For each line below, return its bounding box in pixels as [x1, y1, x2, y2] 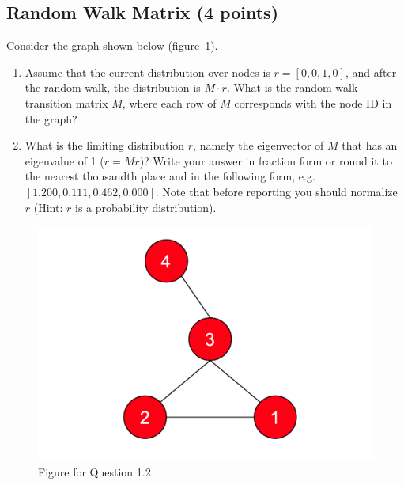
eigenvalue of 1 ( [25, 152, 104, 169]
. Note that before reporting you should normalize [155, 183, 398, 199]
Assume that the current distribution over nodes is [25, 63, 270, 80]
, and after [345, 63, 397, 80]
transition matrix [25, 94, 108, 111]
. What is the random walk [226, 79, 358, 96]
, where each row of [122, 94, 217, 111]
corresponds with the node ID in [234, 94, 392, 111]
